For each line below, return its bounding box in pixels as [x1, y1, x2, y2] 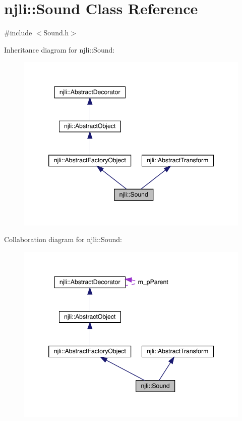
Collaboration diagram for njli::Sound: [4, 234, 122, 245]
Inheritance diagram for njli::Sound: [4, 44, 115, 55]
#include [4, 27, 32, 38]
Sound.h [43, 27, 69, 38]
